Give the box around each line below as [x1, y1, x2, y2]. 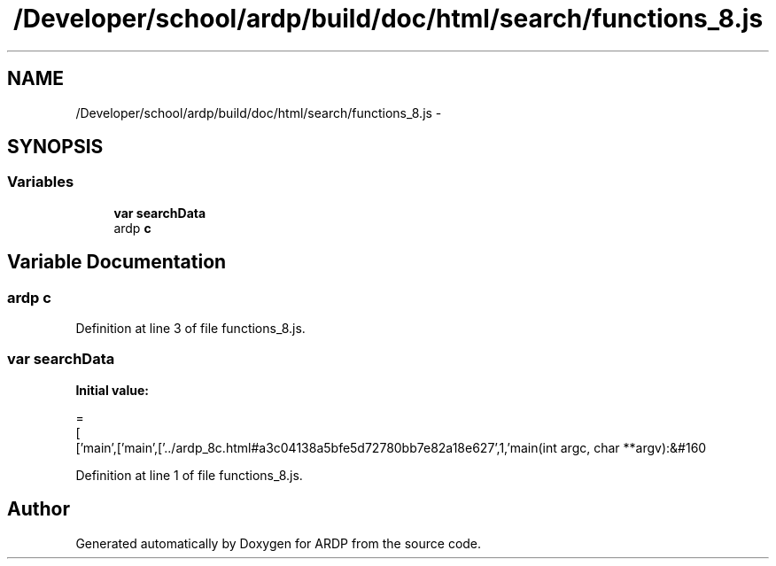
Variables [7, 173, 74, 191]
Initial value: [75, 382, 149, 398]
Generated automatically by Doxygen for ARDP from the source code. [75, 535, 482, 551]
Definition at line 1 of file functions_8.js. [75, 467, 303, 483]
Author [7, 498, 70, 521]
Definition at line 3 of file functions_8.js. [75, 321, 306, 337]
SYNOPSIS [7, 136, 104, 159]
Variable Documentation [7, 251, 227, 274]
